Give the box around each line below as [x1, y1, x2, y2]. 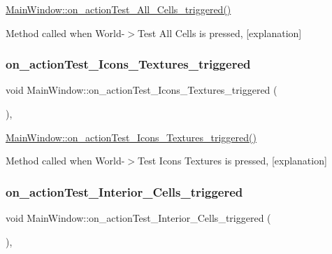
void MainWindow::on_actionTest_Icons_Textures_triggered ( [6, 83, 277, 97]
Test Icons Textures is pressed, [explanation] [138, 153, 327, 168]
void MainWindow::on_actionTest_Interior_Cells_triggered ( [6, 211, 271, 225]
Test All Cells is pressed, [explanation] [138, 25, 302, 40]
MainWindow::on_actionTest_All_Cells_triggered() [6, 2, 231, 16]
